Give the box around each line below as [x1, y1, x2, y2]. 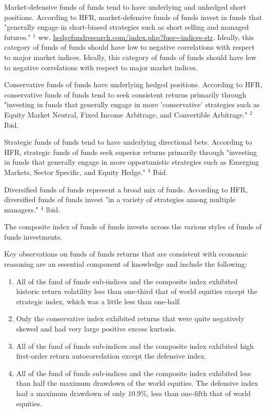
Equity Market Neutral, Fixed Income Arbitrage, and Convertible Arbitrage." [4, 109, 248, 120]
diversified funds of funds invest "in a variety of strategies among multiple [4, 194, 236, 205]
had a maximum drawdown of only [16, 388, 126, 398]
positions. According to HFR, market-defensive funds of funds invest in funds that [4, 11, 262, 22]
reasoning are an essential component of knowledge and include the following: [4, 259, 247, 269]
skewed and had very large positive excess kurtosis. [16, 323, 176, 334]
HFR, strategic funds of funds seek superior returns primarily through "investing [4, 146, 257, 157]
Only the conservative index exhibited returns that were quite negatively [16, 313, 244, 324]
